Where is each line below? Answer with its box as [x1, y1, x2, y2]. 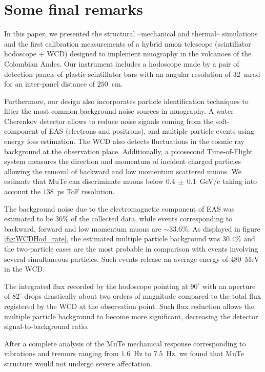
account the [4, 186, 41, 197]
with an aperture [202, 280, 256, 291]
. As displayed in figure [188, 223, 260, 234]
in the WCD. [4, 263, 45, 274]
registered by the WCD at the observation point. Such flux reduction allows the [4, 300, 254, 311]
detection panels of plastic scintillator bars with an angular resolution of [4, 68, 231, 79]
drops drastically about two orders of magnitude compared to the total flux [24, 291, 261, 301]
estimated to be [4, 213, 53, 224]
